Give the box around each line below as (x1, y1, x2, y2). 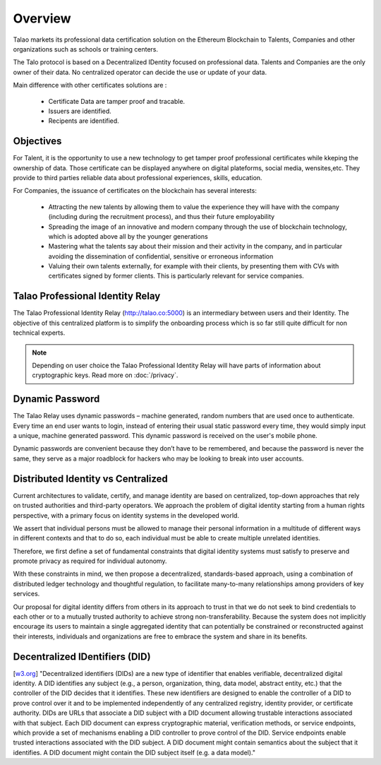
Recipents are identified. (48, 117, 119, 125)
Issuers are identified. (48, 107, 112, 115)
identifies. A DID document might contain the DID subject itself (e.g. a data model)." (13, 748, 255, 757)
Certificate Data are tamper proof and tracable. (48, 97, 186, 105)
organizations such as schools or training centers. (13, 45, 159, 53)
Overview (13, 11, 71, 26)
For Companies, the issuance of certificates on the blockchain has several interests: (13, 186, 257, 195)
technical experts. (13, 328, 66, 337)
